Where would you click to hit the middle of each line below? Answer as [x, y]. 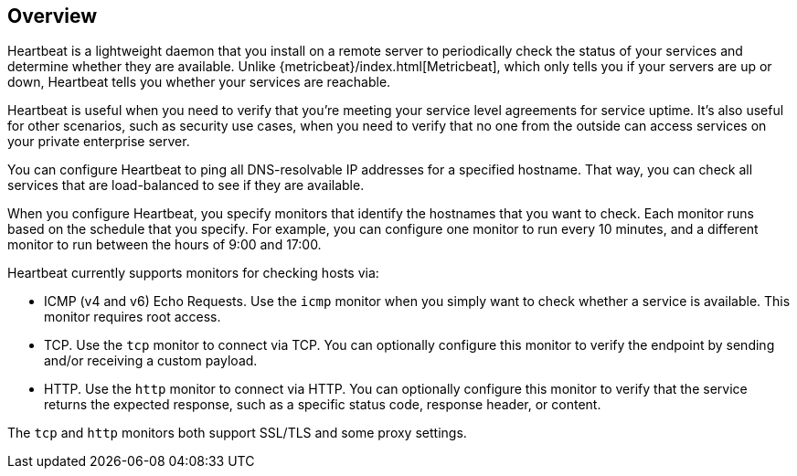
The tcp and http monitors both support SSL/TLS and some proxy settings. [237, 433]
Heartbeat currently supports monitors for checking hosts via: [193, 273]
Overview [53, 16]
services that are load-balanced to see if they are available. [186, 185]
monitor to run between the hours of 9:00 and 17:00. [165, 245]
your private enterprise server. [99, 142]
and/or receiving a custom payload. [151, 361]
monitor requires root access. [133, 317]
